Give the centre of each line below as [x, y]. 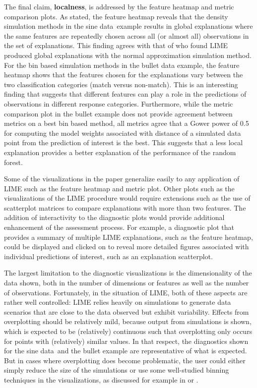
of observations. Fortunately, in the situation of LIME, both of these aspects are [126, 292]
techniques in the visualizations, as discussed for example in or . [101, 379]
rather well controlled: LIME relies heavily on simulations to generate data [118, 302]
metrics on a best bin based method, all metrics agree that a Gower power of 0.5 [127, 123]
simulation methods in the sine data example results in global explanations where [128, 26]
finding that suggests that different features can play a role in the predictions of [125, 94]
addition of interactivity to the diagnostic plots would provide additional [114, 217]
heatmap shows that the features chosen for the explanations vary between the [124, 75]
